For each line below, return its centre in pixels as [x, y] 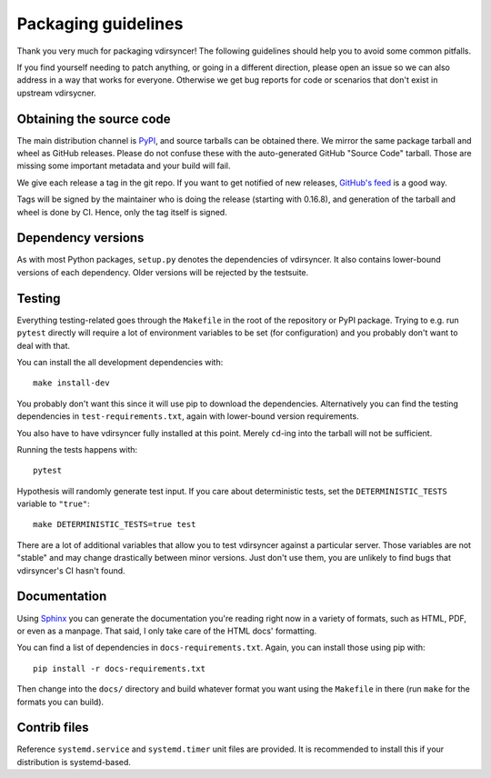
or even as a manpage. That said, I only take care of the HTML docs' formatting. [167, 631]
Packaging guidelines [100, 24]
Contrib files [53, 728]
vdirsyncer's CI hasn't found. [71, 570]
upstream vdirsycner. [56, 93]
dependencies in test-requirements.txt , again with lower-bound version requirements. [188, 416]
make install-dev [71, 383]
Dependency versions [80, 238]
